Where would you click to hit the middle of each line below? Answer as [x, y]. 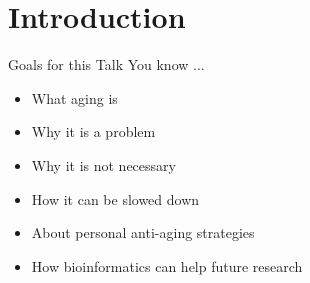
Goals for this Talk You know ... [106, 64]
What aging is [74, 97]
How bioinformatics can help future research [167, 265]
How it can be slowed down [115, 198]
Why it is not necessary [103, 164]
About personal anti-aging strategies [143, 232]
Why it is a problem [93, 131]
